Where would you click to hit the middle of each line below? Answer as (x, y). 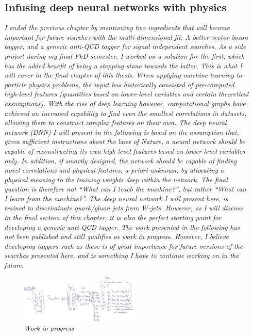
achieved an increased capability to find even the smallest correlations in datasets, (126, 113)
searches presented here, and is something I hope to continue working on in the (122, 255)
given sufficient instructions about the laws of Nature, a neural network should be (125, 141)
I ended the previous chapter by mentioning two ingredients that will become (117, 27)
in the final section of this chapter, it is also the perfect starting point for (113, 217)
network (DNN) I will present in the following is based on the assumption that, (122, 132)
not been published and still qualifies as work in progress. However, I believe (117, 236)
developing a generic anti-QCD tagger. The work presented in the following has (122, 227)
